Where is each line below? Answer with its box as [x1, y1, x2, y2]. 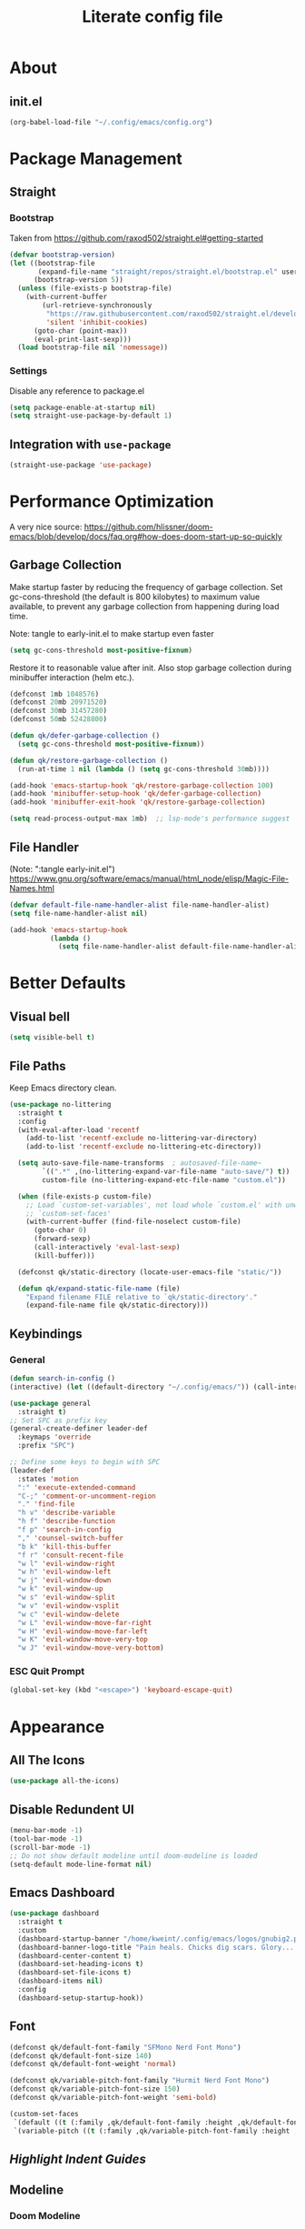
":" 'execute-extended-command [17, 1482, 136, 1492]
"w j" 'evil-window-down [17, 1576, 112, 1585]
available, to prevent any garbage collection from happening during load [9, 600, 280, 611]
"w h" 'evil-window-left [17, 1567, 112, 1577]
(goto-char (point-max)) [33, 326, 128, 336]
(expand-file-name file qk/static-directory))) [25, 1300, 209, 1310]
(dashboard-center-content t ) [17, 1951, 132, 1961]
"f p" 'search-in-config [17, 1525, 112, 1534]
